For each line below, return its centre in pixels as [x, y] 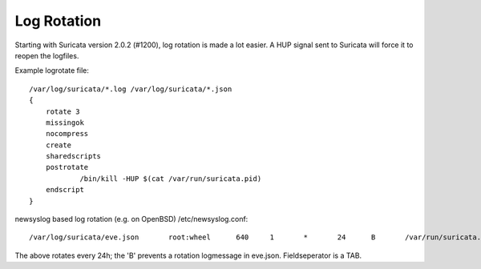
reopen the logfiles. [47, 55]
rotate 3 [63, 111]
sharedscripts [73, 157]
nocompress [67, 134]
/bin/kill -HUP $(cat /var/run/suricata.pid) [171, 179]
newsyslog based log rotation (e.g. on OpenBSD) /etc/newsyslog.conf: [131, 219]
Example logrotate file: [52, 70]
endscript [65, 190]
